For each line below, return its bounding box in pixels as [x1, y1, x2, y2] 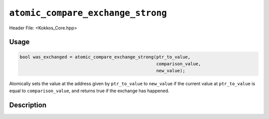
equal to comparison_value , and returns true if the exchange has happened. [9, 88, 169, 94]
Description [9, 101, 47, 109]
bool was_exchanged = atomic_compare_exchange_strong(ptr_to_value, [19, 54, 191, 60]
